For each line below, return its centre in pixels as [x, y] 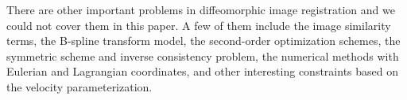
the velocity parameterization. [79, 86]
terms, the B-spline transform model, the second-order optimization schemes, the [203, 41]
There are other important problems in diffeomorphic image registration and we [201, 9]
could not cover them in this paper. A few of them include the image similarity [199, 25]
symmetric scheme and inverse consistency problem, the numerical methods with [203, 56]
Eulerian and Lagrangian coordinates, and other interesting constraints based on [203, 71]
